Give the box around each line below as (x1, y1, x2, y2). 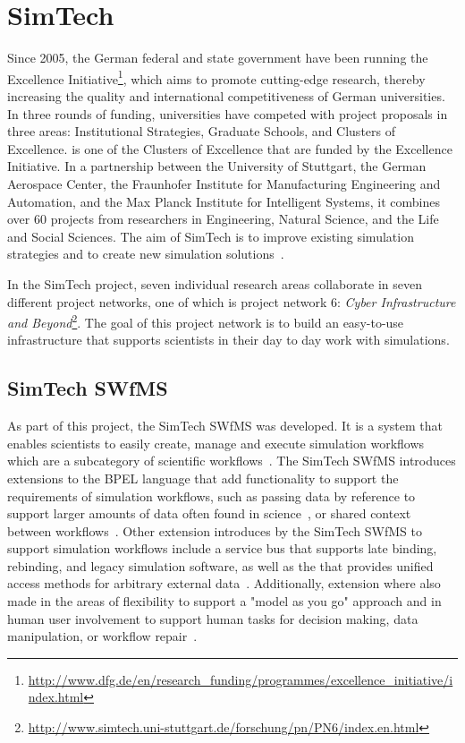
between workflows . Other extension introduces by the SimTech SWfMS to (7, 521, 422, 540)
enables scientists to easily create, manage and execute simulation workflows (7, 433, 425, 452)
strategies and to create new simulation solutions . (7, 244, 284, 263)
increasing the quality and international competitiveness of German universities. (7, 86, 445, 105)
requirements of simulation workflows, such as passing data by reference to (7, 486, 416, 505)
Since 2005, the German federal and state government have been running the (7, 48, 428, 67)
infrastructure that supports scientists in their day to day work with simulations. (7, 330, 450, 349)
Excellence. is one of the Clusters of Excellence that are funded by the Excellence (7, 139, 452, 158)
